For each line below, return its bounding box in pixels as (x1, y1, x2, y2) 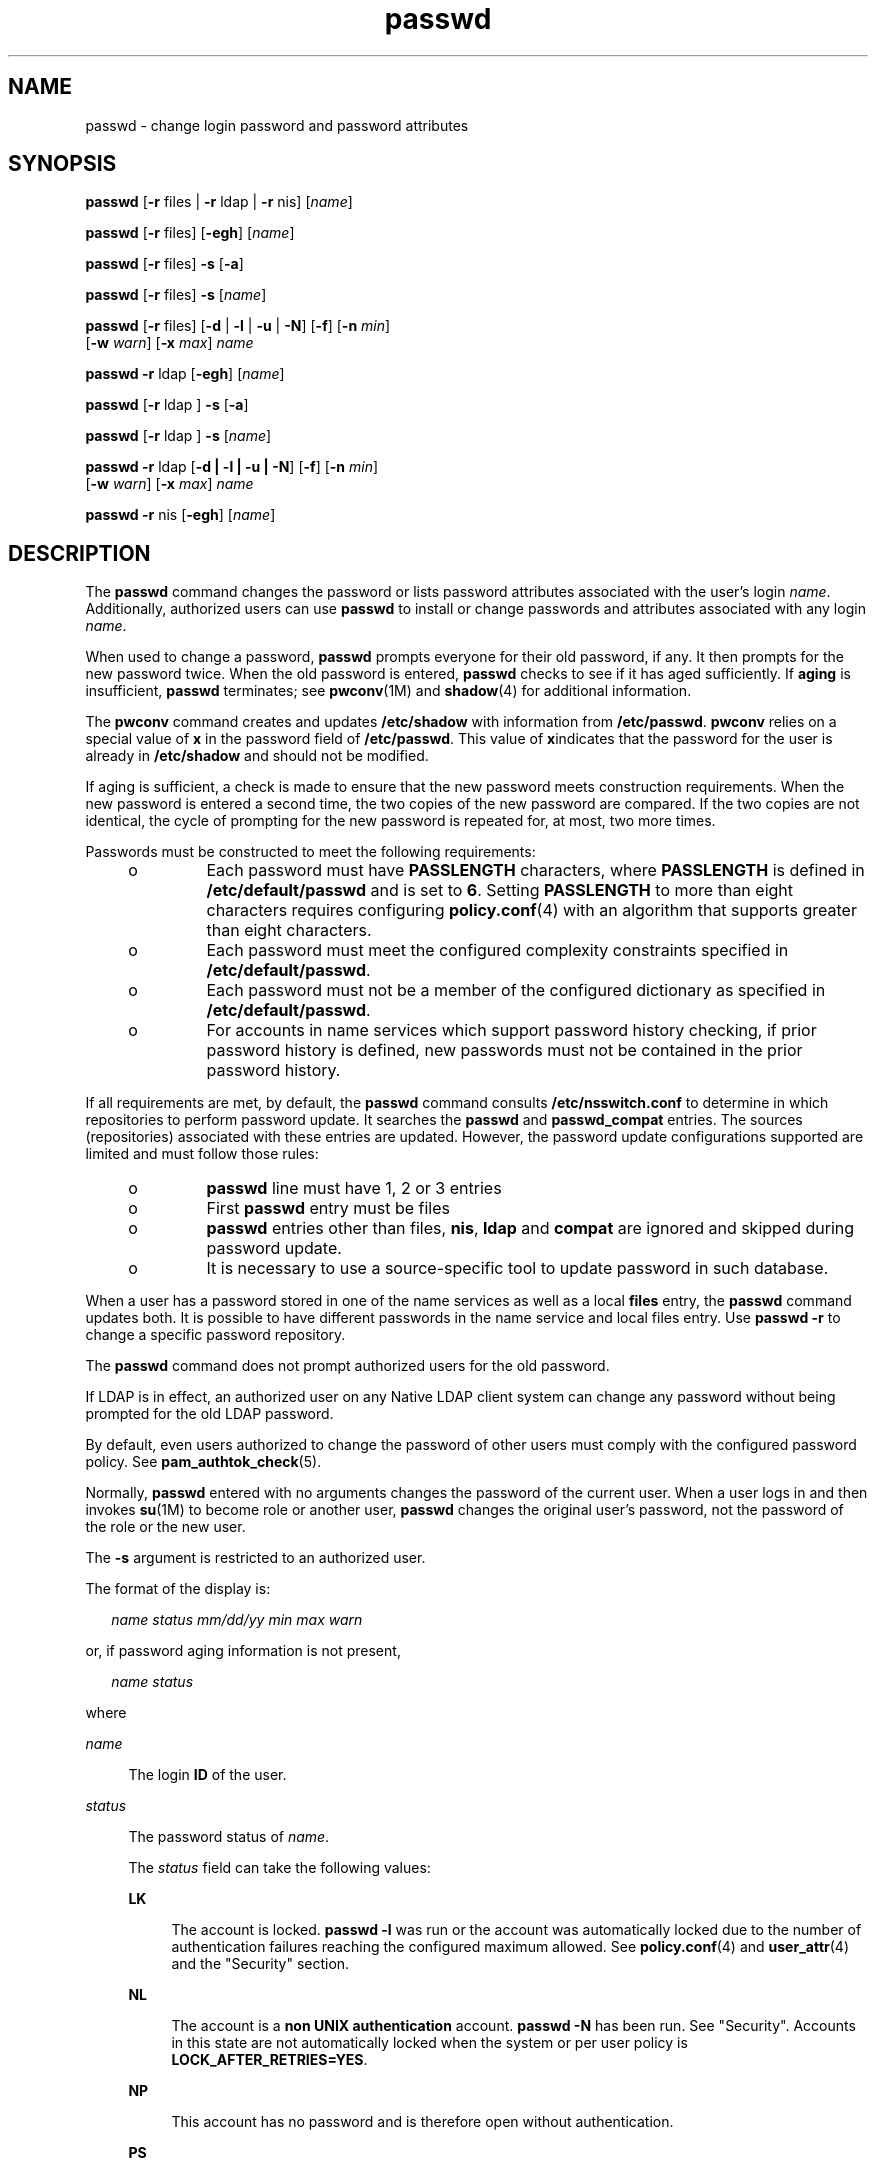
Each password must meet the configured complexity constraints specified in (206, 940, 789, 961)
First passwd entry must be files (206, 1198, 450, 1219)
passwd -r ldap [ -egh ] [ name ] (85, 365, 285, 383)
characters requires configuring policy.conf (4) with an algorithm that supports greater (206, 900, 857, 921)
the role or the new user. (85, 1518, 246, 1536)
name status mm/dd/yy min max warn (111, 1611, 363, 1629)
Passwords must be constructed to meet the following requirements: (85, 843, 536, 861)
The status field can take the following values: (128, 1859, 431, 1877)
